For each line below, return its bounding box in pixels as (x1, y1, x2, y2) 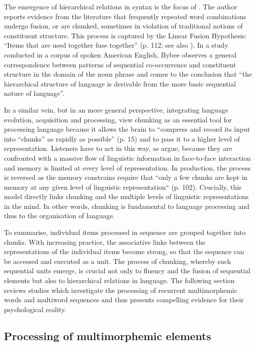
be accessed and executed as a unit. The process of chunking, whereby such (4, 256, 231, 266)
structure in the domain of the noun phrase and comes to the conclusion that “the (4, 69, 252, 79)
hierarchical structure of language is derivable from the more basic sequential (4, 78, 236, 88)
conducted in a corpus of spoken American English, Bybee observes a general (4, 49, 237, 59)
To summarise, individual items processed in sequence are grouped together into (4, 227, 246, 237)
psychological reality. (4, 304, 66, 314)
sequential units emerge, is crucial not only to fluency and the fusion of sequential (4, 265, 251, 276)
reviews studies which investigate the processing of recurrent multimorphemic (4, 285, 237, 295)
